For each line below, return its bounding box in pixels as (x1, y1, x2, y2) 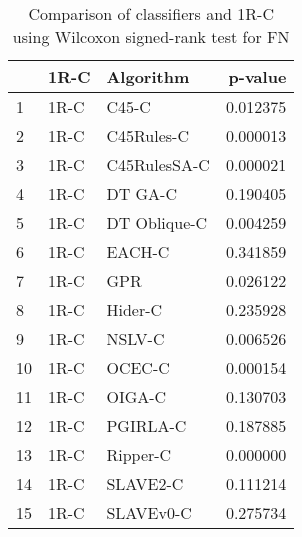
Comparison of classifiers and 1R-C (28, 2, 274, 25)
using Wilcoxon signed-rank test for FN (12, 25, 290, 48)
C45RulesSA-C (106, 153, 210, 176)
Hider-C (106, 298, 163, 321)
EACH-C (106, 240, 170, 263)
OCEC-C (106, 356, 170, 379)
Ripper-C (106, 443, 172, 466)
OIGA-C (106, 385, 167, 408)
